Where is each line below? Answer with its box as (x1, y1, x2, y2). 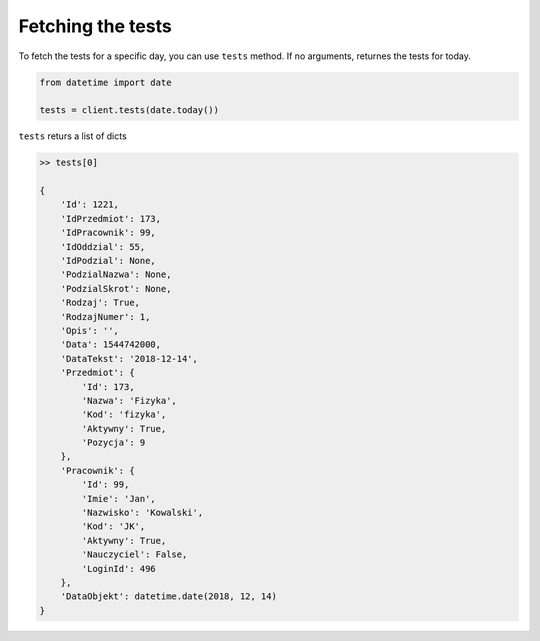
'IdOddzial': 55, (60, 241, 146, 252)
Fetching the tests (18, 15, 172, 37)
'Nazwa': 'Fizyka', (81, 395, 177, 406)
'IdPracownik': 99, (60, 227, 157, 239)
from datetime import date (39, 76, 172, 88)
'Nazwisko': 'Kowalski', (81, 507, 204, 519)
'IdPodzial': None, (60, 255, 157, 267)
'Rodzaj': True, (60, 297, 140, 309)
